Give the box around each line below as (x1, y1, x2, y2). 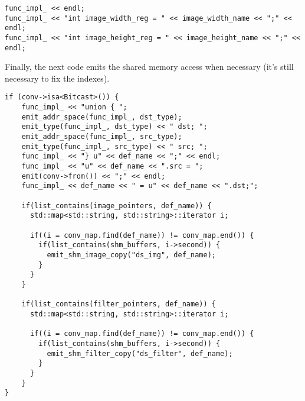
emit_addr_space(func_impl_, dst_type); (21, 112, 182, 121)
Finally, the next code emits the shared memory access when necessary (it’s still (5, 60, 294, 73)
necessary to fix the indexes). (5, 72, 110, 84)
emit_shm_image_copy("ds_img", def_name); (47, 250, 216, 259)
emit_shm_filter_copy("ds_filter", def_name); (47, 349, 233, 358)
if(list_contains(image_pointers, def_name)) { (21, 201, 212, 210)
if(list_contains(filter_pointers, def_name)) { (21, 300, 216, 309)
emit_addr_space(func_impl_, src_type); (21, 132, 182, 141)
